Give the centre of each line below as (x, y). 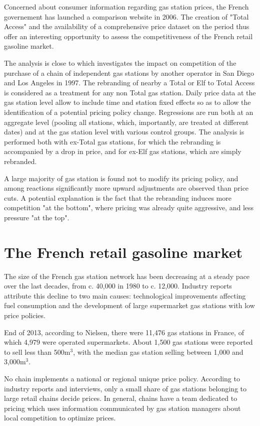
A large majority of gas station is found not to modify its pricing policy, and (121, 178)
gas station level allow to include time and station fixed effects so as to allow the (127, 102)
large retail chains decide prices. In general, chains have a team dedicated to (121, 398)
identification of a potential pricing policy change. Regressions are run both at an (129, 112)
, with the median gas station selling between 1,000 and (158, 351)
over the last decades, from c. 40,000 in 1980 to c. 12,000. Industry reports (118, 286)
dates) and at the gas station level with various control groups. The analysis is (124, 132)
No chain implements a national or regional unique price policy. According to (122, 378)
